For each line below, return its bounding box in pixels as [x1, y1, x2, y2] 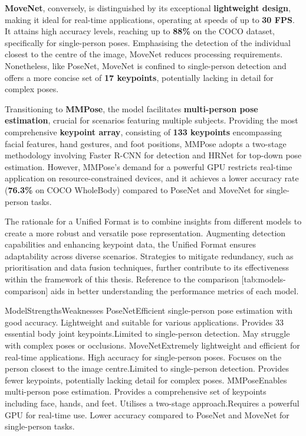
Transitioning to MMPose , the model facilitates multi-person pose [5, 102, 258, 115]
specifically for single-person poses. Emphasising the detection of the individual [5, 36, 291, 48]
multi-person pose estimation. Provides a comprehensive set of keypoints [5, 385, 266, 398]
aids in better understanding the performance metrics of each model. [50, 284, 299, 297]
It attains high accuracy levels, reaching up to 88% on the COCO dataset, [5, 25, 275, 37]
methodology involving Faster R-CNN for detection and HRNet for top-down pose [5, 149, 302, 161]
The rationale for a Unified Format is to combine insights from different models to [5, 215, 302, 227]
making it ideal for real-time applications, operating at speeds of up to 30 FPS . [5, 13, 295, 25]
